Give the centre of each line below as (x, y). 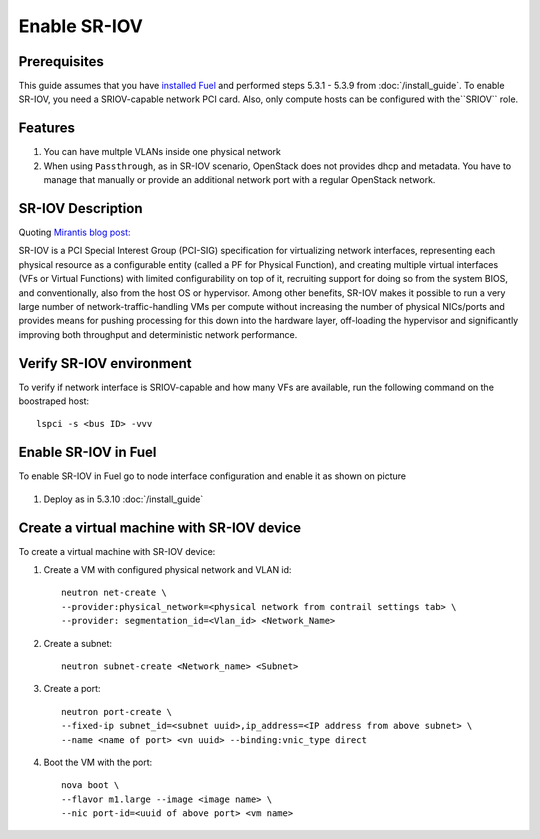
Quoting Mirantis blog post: (74, 232)
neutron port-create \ (117, 711)
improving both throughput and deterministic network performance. (158, 334)
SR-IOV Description (80, 208)
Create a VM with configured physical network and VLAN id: (167, 570)
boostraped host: (54, 401)
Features (46, 128)
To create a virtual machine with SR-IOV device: (117, 551)
